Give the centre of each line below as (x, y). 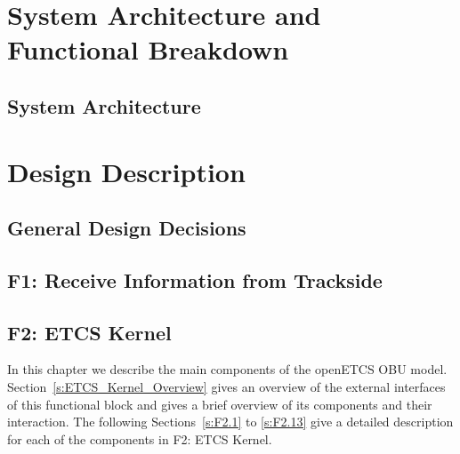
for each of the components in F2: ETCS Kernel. (140, 438)
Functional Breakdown (148, 49)
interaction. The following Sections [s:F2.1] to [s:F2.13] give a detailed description (230, 422)
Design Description (126, 171)
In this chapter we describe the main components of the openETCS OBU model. (227, 369)
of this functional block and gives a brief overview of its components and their (220, 404)
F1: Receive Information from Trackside (195, 279)
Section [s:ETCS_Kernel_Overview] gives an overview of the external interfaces (226, 387)
